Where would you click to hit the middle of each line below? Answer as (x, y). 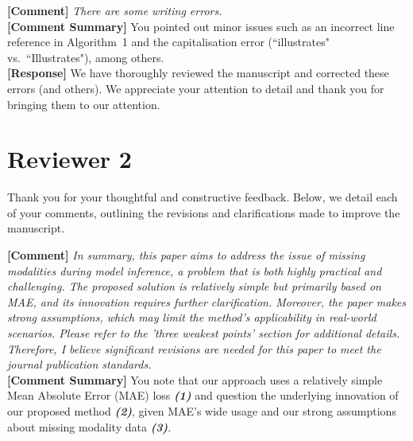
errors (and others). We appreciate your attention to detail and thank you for (196, 88)
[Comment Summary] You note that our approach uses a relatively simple (195, 379)
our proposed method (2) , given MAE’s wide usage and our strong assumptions (202, 411)
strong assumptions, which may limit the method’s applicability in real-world (192, 317)
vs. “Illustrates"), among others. (86, 57)
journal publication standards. (79, 364)
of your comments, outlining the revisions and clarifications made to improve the (204, 212)
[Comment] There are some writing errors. (115, 10)
